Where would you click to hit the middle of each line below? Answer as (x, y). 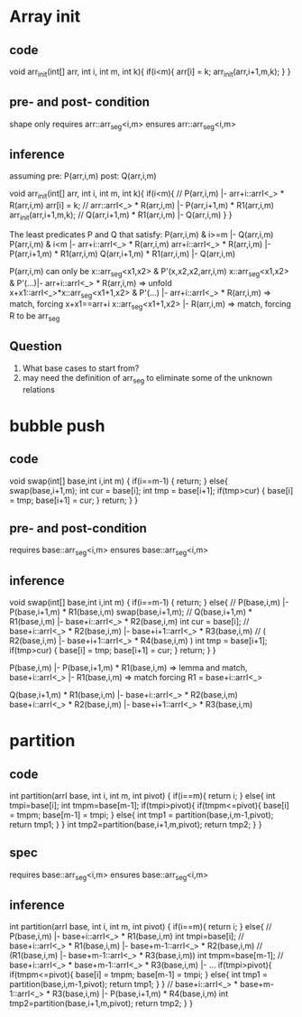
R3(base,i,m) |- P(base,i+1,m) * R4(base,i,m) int (140, 994)
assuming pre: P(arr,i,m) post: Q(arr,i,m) (83, 176)
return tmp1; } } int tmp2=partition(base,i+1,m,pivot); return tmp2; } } (136, 825)
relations (39, 389)
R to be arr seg (35, 317)
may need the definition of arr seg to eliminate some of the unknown (147, 379)
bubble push (57, 425)
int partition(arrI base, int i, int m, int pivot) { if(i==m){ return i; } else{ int (142, 796)
